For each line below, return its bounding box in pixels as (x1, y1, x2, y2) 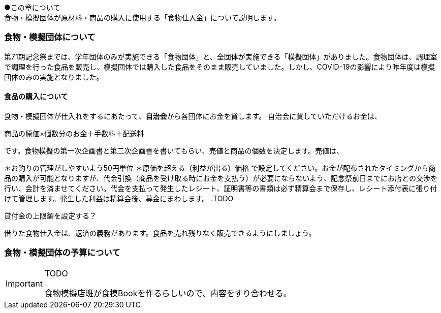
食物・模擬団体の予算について (4, 247, 120, 258)
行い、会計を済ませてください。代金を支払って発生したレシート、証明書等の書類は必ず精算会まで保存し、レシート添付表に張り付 (4, 183, 437, 193)
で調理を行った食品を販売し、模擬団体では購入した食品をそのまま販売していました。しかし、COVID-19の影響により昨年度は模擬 (4, 62, 435, 71)
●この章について (4, 3, 60, 12)
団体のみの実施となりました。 (4, 72, 104, 81)
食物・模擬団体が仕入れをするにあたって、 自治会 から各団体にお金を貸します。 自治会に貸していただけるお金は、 (4, 111, 382, 120)
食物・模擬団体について (4, 32, 96, 43)
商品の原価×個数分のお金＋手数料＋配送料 (4, 129, 144, 138)
